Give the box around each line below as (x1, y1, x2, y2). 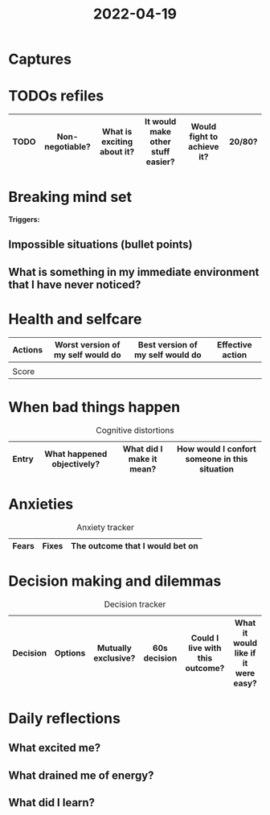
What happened (43, 448, 108, 459)
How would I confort (176, 443, 257, 455)
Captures (8, 50, 72, 68)
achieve (187, 142, 219, 153)
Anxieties (8, 495, 74, 513)
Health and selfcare (8, 311, 142, 328)
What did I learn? (8, 796, 95, 809)
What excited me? (8, 741, 101, 755)
